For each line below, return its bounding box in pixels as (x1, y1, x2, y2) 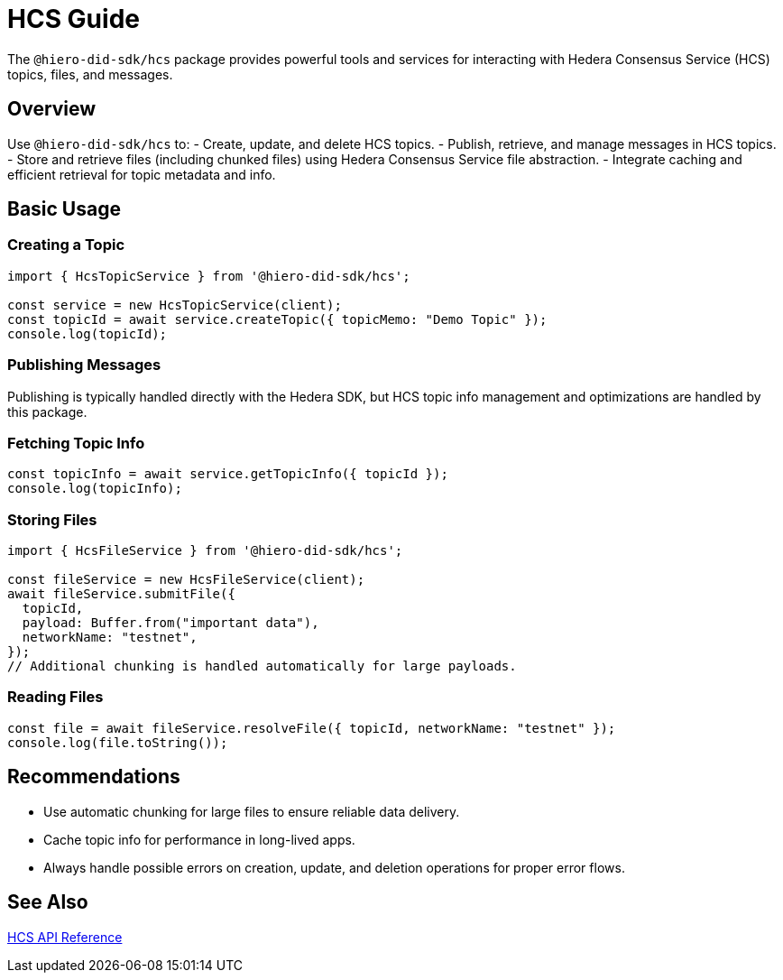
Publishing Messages (7, 356, 161, 374)
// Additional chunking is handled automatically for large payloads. (7, 659, 517, 674)
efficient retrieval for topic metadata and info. (7, 166, 276, 182)
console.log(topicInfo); (7, 481, 182, 496)
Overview (7, 97, 97, 121)
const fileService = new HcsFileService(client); (7, 572, 365, 587)
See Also (7, 891, 88, 914)
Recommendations (7, 765, 180, 789)
